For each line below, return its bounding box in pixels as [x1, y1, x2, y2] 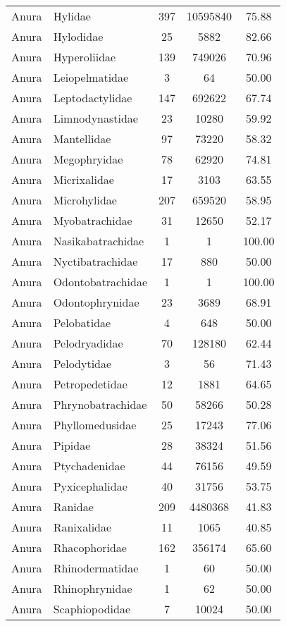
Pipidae [53, 437, 91, 453]
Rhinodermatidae [53, 560, 139, 576]
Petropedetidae [53, 376, 128, 392]
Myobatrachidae [53, 212, 132, 228]
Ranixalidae [53, 519, 112, 535]
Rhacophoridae [53, 539, 127, 556]
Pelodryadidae [53, 335, 123, 351]
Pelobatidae [53, 314, 111, 331]
